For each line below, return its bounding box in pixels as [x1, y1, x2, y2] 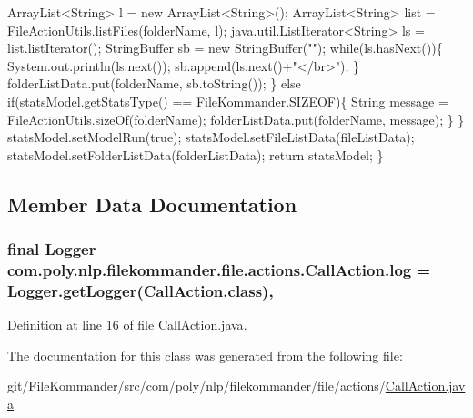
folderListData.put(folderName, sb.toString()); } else [7, 74, 301, 93]
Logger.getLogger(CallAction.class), [7, 279, 274, 301]
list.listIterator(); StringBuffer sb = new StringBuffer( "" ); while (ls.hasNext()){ [7, 38, 443, 57]
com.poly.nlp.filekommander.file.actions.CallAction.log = [7, 258, 431, 280]
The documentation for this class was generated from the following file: [7, 345, 403, 364]
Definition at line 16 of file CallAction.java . [7, 315, 247, 334]
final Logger [7, 238, 96, 260]
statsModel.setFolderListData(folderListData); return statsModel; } [7, 145, 384, 164]
